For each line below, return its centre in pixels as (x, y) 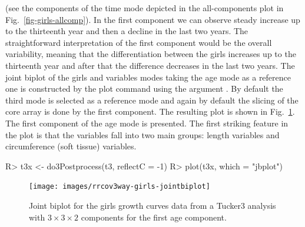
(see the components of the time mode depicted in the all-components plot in (145, 8)
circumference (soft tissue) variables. (71, 146)
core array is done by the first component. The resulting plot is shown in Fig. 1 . (150, 111)
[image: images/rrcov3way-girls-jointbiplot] (120, 187)
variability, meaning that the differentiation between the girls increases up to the (151, 54)
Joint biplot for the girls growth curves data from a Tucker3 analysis (152, 205)
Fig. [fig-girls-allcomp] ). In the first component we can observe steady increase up (153, 19)
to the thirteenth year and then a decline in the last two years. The (127, 31)
